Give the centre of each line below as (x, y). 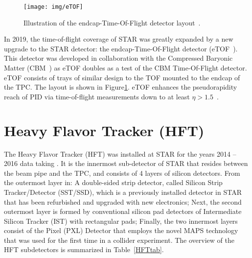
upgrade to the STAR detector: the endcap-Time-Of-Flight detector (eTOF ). (121, 48)
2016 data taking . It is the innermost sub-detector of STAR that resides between (126, 163)
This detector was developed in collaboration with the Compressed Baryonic (118, 58)
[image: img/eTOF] (53, 7)
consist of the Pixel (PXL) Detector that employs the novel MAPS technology (121, 230)
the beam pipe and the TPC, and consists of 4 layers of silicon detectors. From (122, 173)
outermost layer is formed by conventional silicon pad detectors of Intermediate (123, 211)
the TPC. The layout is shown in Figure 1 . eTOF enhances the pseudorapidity (121, 87)
